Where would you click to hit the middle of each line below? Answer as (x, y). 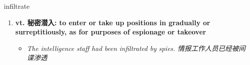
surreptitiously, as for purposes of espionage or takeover (111, 32)
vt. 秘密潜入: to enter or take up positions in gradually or (113, 22)
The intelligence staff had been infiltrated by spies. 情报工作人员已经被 (133, 48)
